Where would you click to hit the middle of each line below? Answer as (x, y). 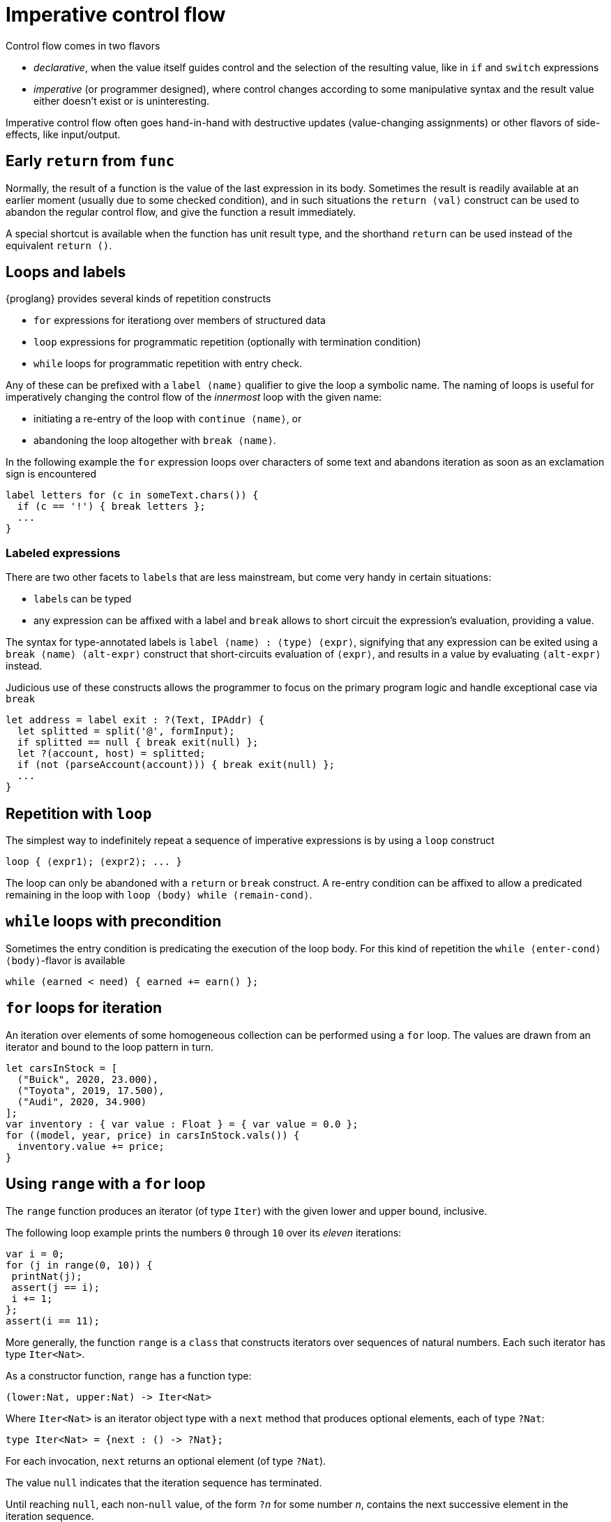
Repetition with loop (79, 813)
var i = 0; (35, 1254)
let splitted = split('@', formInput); (126, 731)
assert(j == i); (55, 1287)
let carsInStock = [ (62, 1068)
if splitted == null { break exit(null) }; (138, 742)
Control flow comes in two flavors (83, 45)
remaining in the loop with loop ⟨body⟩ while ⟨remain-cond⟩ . (159, 895)
